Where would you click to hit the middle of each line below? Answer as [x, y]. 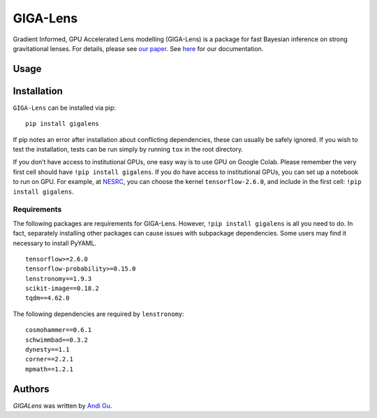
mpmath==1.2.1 [49, 369]
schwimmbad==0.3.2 [57, 340]
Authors [31, 389]
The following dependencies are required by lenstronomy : [98, 314]
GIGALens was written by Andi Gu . [62, 405]
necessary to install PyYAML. [55, 243]
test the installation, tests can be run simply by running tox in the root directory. [128, 150]
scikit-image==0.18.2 [62, 289]
